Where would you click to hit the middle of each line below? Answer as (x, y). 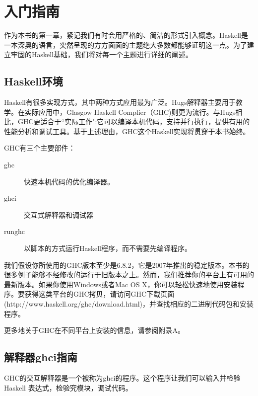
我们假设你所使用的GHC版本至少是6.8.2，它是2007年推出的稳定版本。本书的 (127, 265)
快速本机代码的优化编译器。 (69, 181)
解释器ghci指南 (41, 357)
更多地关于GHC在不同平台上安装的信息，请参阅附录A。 (95, 330)
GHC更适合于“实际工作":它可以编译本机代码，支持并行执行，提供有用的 (134, 121)
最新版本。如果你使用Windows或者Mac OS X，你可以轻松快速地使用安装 (121, 284)
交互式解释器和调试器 (59, 214)
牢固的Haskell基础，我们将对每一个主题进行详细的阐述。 (102, 54)
